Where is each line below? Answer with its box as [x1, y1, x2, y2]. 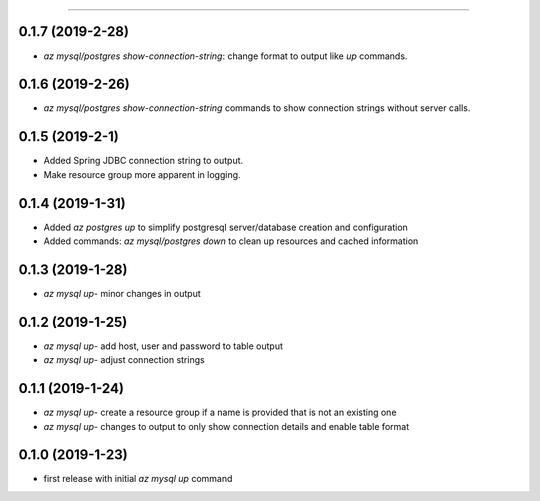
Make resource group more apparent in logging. [43, 168, 241, 180]
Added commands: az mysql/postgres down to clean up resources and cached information [43, 235, 419, 247]
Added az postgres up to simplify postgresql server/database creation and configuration [43, 221, 409, 233]
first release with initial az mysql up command [43, 473, 233, 485]
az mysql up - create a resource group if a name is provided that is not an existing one [43, 406, 397, 419]
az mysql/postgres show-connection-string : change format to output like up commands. [43, 50, 408, 62]
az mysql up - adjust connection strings [43, 354, 205, 366]
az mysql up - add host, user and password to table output [43, 340, 284, 352]
